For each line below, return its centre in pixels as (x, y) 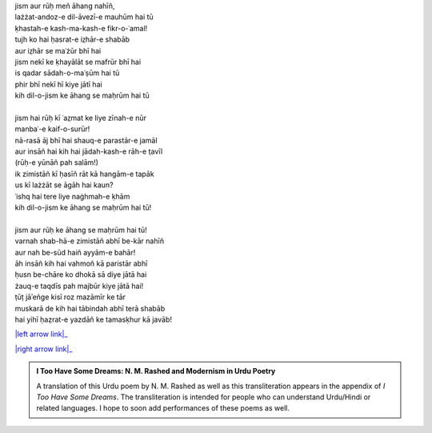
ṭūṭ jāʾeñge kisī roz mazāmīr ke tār (70, 297)
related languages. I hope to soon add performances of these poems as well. (163, 408)
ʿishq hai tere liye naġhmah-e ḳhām (72, 196)
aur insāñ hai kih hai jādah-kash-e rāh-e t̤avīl (89, 151)
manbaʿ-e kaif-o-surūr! (52, 129)
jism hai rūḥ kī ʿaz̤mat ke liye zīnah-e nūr (81, 118)
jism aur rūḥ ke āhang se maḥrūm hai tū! (81, 230)
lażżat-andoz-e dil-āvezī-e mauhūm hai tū (84, 17)
